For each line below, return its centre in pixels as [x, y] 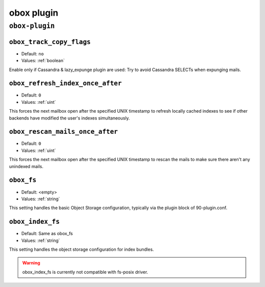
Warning [31, 263]
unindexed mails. [26, 166]
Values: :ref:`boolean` [43, 61]
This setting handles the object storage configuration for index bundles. [81, 249]
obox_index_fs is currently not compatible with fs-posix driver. [85, 272]
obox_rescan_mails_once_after [64, 132]
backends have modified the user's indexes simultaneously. [69, 118]
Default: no [33, 53]
